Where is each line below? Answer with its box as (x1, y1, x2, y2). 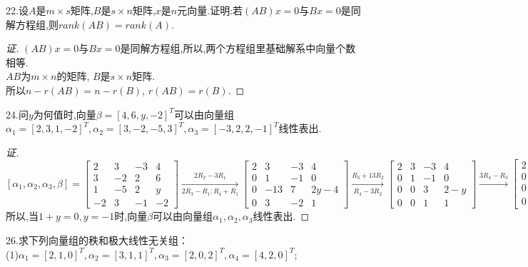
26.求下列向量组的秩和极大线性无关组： (6, 233, 188, 248)
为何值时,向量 (33, 106, 96, 121)
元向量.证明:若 (177, 3, 243, 17)
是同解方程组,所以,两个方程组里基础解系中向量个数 (120, 41, 356, 56)
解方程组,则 (6, 16, 59, 31)
